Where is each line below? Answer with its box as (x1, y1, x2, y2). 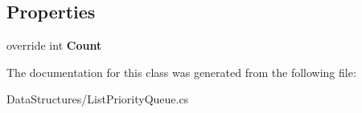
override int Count (6, 37, 102, 54)
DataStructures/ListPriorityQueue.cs (6, 91, 189, 107)
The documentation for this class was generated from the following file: (6, 63, 356, 80)
